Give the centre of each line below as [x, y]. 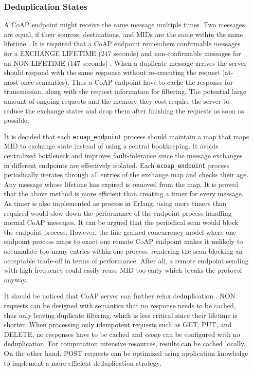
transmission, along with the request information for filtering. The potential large [125, 91]
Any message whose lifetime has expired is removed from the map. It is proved [121, 184]
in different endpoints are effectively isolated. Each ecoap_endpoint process [117, 165]
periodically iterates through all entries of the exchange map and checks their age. [126, 175]
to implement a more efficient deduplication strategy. [83, 362]
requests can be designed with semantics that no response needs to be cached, [120, 305]
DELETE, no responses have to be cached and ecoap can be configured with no [122, 334]
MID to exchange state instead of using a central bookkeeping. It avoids [111, 146]
